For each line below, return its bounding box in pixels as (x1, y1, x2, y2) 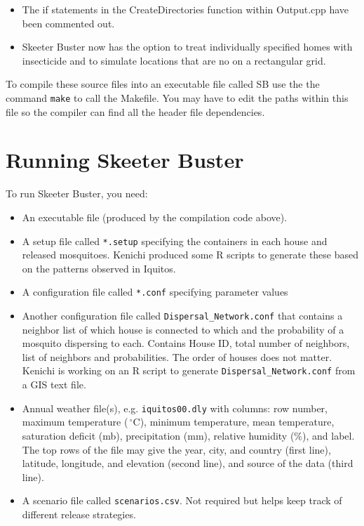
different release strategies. (22, 507, 136, 521)
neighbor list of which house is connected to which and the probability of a (22, 322, 344, 336)
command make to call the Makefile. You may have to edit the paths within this (6, 90, 349, 105)
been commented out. (22, 15, 115, 30)
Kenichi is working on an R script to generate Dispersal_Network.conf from (22, 363, 356, 378)
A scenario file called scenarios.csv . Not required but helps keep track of (22, 493, 342, 508)
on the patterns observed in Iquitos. (22, 261, 176, 275)
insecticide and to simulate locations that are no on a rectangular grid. (22, 53, 326, 67)
